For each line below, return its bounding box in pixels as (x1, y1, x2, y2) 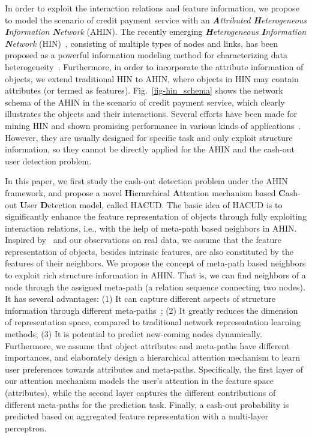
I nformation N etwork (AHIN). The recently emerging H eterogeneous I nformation (5, 25, 307, 38)
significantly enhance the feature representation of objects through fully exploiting (5, 210, 307, 223)
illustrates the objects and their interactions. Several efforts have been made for (5, 107, 298, 120)
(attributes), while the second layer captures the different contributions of (5, 386, 276, 398)
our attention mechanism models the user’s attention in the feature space (5, 374, 274, 387)
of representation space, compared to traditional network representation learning (5, 316, 301, 328)
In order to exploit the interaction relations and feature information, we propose (5, 2, 299, 14)
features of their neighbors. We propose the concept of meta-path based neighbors (5, 257, 306, 269)
